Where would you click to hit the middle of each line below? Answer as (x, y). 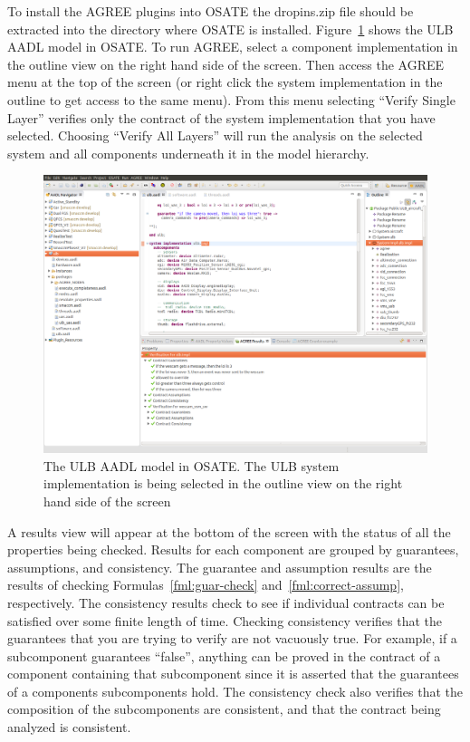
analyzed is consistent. (69, 727)
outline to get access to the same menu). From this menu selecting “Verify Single (231, 99)
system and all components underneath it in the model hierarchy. (188, 153)
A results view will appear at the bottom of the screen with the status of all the (229, 531)
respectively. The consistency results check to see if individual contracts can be (226, 602)
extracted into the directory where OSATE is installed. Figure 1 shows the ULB (230, 29)
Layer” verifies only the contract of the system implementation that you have (221, 117)
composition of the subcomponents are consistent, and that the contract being (224, 709)
